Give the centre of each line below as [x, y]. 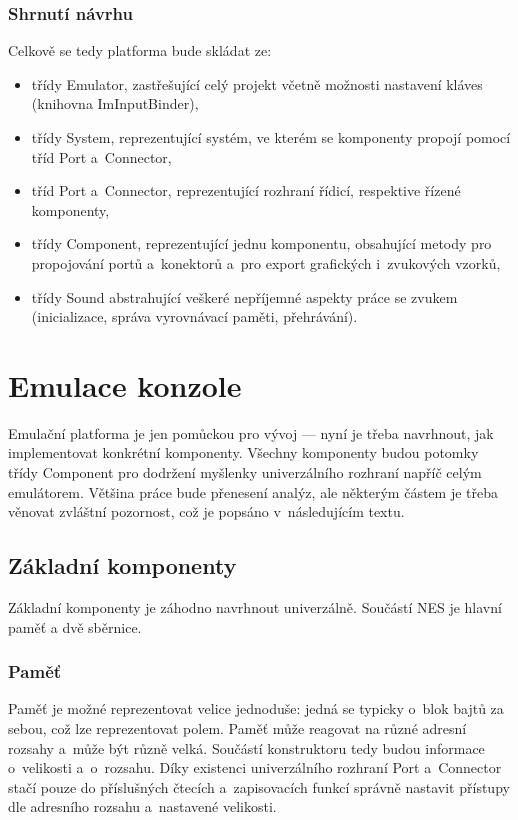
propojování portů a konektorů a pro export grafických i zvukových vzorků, [266, 262]
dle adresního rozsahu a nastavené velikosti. [142, 806]
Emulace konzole [125, 384]
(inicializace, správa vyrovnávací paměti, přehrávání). [194, 316]
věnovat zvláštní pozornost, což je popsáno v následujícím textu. [206, 511]
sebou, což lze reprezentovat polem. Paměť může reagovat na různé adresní [237, 728]
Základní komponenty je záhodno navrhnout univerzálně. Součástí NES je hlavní [255, 607]
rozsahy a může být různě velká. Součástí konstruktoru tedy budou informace [246, 747]
